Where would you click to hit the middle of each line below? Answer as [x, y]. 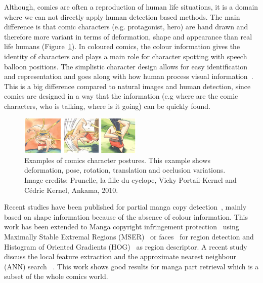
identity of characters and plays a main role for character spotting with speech [126, 56]
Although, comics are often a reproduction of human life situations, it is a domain [131, 7]
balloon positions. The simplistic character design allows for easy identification [126, 66]
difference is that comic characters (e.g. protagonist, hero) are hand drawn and [126, 27]
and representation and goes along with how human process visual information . [129, 76]
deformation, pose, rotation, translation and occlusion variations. [125, 170]
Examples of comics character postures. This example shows [117, 160]
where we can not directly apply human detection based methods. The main [122, 16]
